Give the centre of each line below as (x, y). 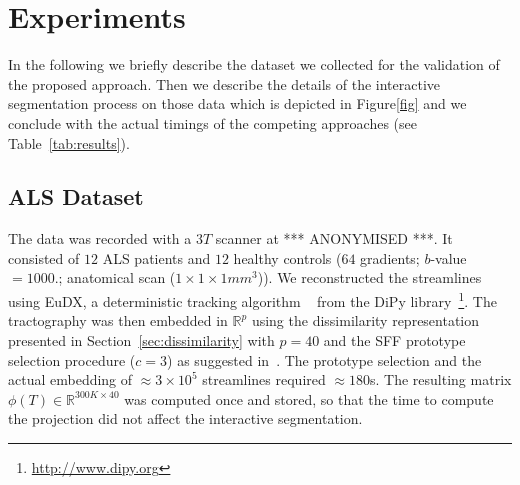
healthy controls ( (287, 257)
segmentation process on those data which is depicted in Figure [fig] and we (237, 103)
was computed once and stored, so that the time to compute (309, 398)
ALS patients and (156, 257)
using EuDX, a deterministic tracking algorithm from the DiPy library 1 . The (252, 299)
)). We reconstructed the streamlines (369, 277)
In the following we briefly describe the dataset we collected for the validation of (254, 64)
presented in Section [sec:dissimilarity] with (141, 339)
